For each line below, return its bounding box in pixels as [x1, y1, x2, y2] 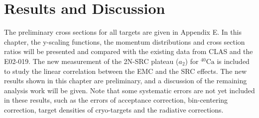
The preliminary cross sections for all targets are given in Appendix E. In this [4, 27, 242, 37]
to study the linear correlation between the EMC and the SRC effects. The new [4, 65, 247, 76]
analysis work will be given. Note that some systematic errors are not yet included [4, 85, 255, 95]
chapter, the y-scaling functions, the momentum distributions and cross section [4, 36, 245, 47]
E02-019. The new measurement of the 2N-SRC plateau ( [4, 56, 179, 66]
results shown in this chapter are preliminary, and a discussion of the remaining [4, 75, 247, 86]
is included [217, 56, 250, 66]
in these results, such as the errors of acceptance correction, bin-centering [4, 95, 228, 105]
